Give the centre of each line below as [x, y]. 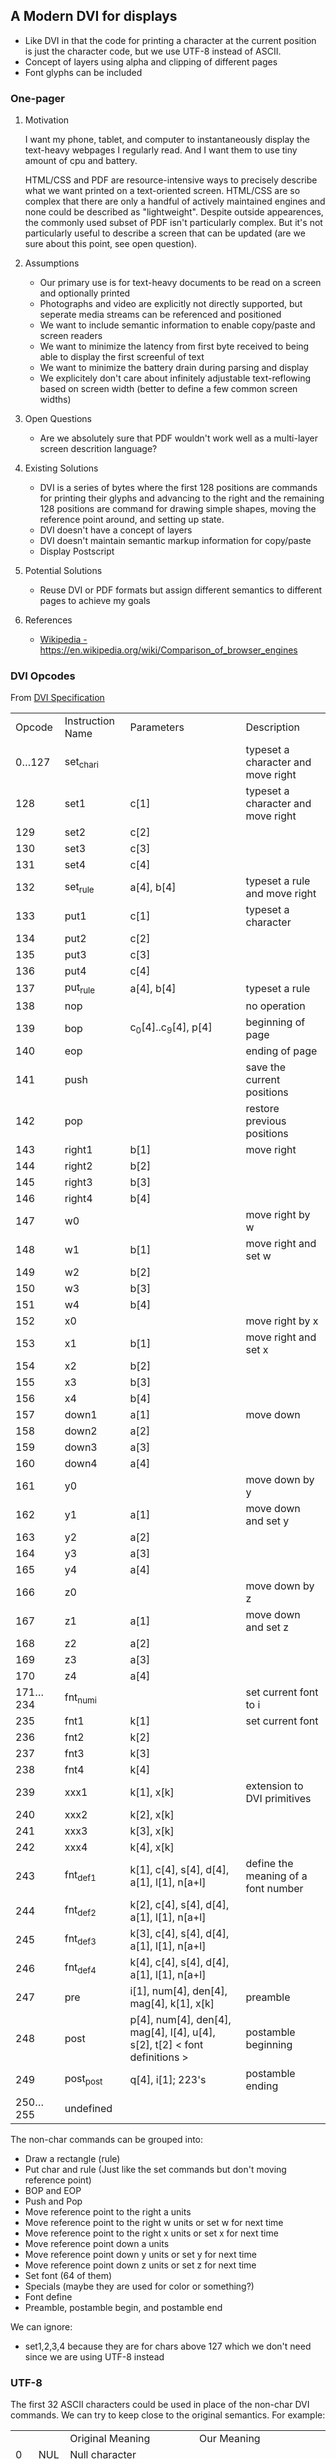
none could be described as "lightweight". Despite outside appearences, [174, 212]
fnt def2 [80, 1911]
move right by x [282, 1321]
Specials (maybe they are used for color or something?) [139, 2286]
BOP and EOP [53, 2190]
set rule [79, 887]
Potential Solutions [63, 571]
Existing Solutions [61, 468]
